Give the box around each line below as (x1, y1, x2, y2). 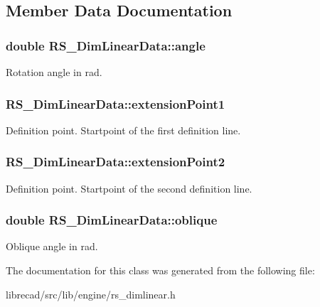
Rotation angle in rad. (6, 65, 102, 79)
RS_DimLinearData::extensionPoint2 (6, 153, 225, 171)
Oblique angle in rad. (6, 239, 98, 254)
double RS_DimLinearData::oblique (6, 211, 218, 229)
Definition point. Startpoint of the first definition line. (6, 122, 241, 137)
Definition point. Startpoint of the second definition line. (6, 181, 252, 195)
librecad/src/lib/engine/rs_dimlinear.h (6, 286, 176, 301)
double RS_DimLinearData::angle (6, 36, 206, 54)
